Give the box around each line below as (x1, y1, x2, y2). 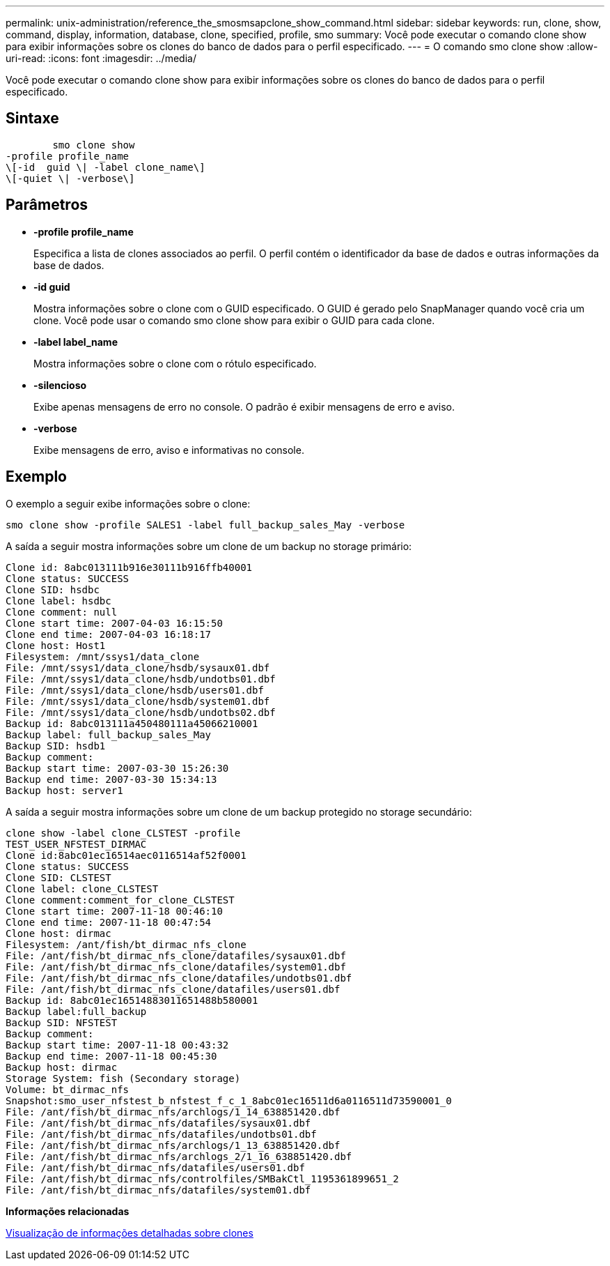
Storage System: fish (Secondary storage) (6, 1072, 241, 1084)
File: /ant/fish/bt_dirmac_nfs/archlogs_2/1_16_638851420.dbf (6, 1150, 352, 1162)
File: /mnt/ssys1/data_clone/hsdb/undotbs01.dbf (6, 673, 276, 685)
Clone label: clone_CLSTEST (6, 883, 159, 894)
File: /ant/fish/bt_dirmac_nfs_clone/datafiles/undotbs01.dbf (6, 972, 352, 984)
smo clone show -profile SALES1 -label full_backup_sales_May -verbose (6, 519, 405, 531)
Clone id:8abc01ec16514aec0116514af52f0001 (6, 849, 247, 861)
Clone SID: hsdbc (6, 584, 100, 595)
